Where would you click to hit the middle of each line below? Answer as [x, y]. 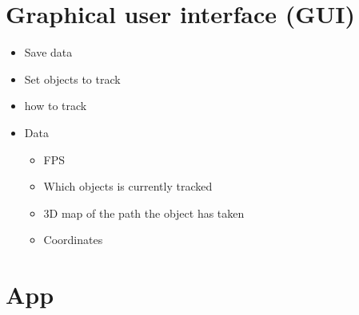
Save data [48, 52]
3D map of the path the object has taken [144, 213]
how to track [56, 106]
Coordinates [73, 240]
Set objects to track [72, 79]
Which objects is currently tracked [128, 186]
